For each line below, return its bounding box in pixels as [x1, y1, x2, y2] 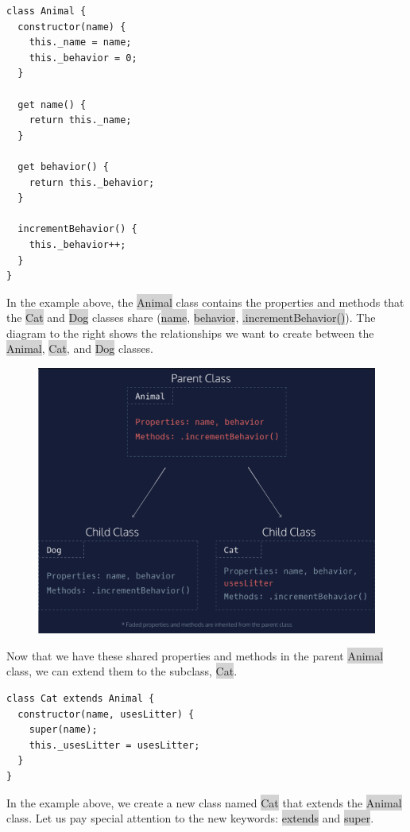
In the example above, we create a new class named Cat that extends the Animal [6, 794, 402, 811]
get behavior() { [17, 161, 109, 172]
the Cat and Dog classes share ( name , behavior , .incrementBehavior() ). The [6, 309, 376, 326]
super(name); [29, 724, 98, 736]
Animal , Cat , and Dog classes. [6, 340, 153, 357]
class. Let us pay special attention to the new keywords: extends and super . [6, 810, 374, 826]
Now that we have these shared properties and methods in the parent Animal [6, 647, 384, 664]
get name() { [17, 99, 87, 110]
